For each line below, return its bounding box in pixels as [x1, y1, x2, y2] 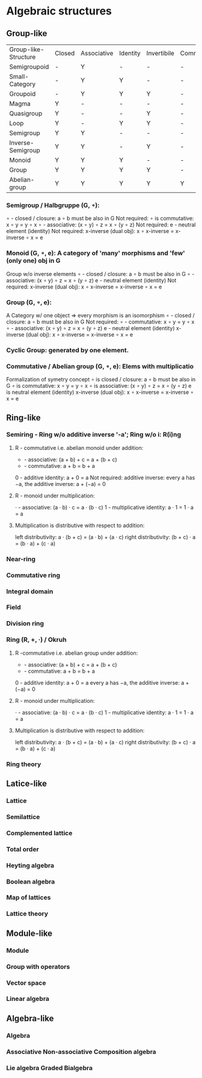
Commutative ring [6, 571, 60, 579]
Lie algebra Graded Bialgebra [6, 1064, 93, 1072]
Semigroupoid [9, 63, 49, 70]
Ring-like [6, 413, 41, 423]
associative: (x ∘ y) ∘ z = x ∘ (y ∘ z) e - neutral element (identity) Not [6, 276, 177, 284]
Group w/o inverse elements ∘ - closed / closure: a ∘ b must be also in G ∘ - [6, 270, 195, 278]
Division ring [6, 619, 44, 628]
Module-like [6, 928, 53, 938]
